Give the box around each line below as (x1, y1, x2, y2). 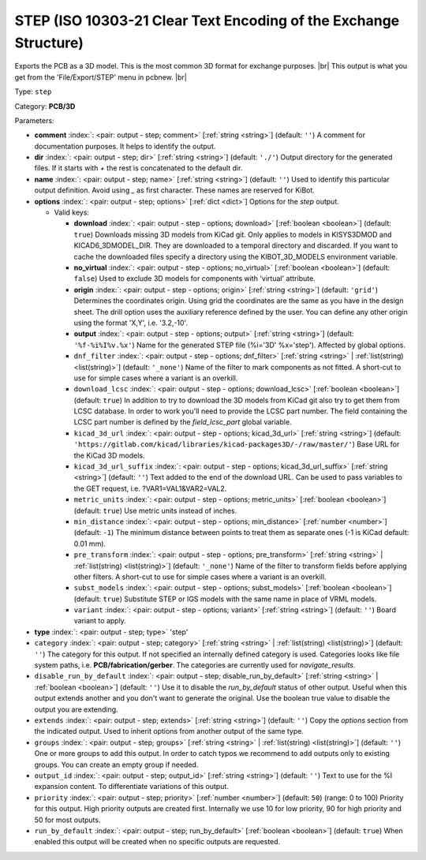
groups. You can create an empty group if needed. (34, 760, 199, 769)
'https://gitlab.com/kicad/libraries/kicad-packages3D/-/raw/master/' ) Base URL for (73, 439, 400, 449)
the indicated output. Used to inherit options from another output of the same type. (34, 727, 304, 736)
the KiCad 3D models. (73, 451, 145, 460)
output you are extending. (34, 705, 118, 714)
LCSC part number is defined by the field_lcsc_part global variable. (73, 417, 292, 427)
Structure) (14, 34, 84, 51)
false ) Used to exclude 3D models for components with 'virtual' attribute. (73, 274, 316, 283)
